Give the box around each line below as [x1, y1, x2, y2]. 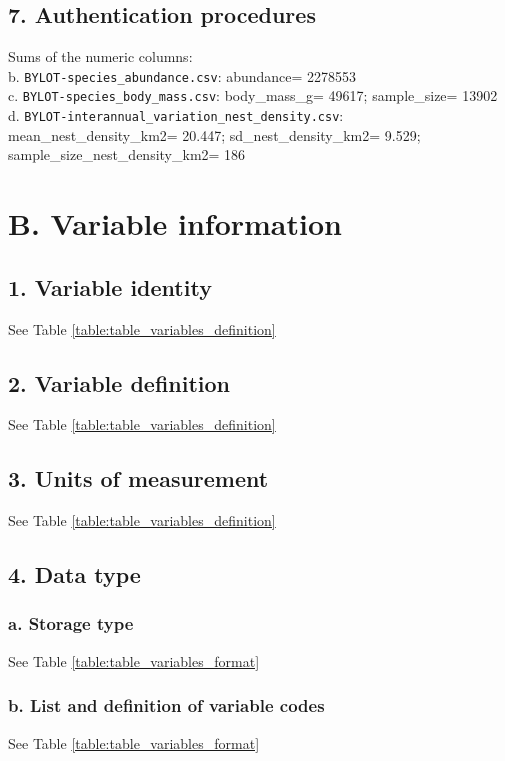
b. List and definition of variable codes [8, 693, 325, 718]
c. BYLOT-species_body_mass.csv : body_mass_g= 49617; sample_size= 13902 [8, 85, 498, 106]
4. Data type [8, 559, 141, 590]
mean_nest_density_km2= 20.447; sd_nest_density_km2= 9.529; [8, 124, 421, 145]
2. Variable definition [8, 367, 231, 398]
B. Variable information [8, 203, 342, 244]
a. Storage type [8, 611, 134, 636]
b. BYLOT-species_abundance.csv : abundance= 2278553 [8, 65, 357, 86]
